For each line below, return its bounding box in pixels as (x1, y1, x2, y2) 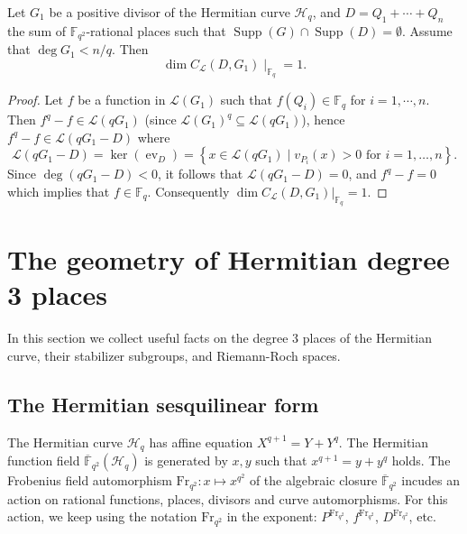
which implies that (7, 181, 110, 200)
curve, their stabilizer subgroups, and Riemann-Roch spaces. (7, 345, 341, 364)
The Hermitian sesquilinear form (7, 390, 319, 418)
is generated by (144, 451, 228, 470)
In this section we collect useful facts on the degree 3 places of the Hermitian (7, 328, 432, 347)
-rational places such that (86, 21, 226, 40)
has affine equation (149, 432, 253, 451)
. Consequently (147, 181, 230, 200)
